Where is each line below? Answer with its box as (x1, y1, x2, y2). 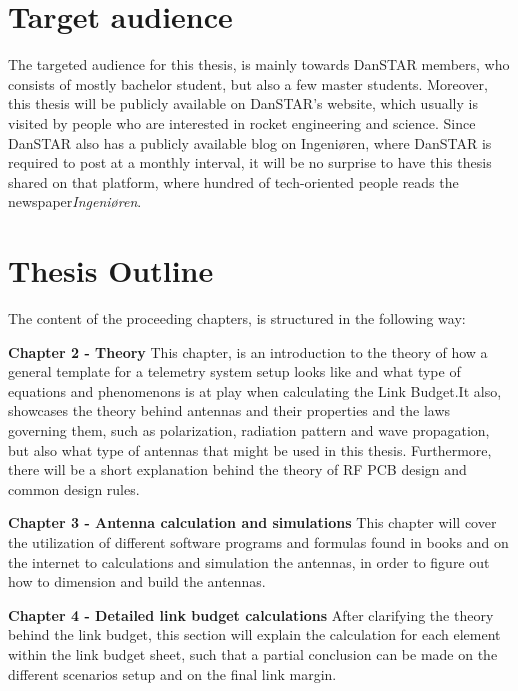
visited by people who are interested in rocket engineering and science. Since (8, 112, 476, 133)
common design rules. (8, 478, 140, 499)
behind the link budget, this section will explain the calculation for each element (8, 624, 501, 645)
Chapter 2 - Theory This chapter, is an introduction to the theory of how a (8, 341, 488, 362)
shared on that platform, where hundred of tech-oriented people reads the (8, 171, 459, 192)
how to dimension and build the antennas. (8, 571, 266, 592)
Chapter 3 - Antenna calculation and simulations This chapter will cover (8, 512, 497, 533)
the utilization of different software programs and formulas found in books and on (8, 531, 509, 552)
